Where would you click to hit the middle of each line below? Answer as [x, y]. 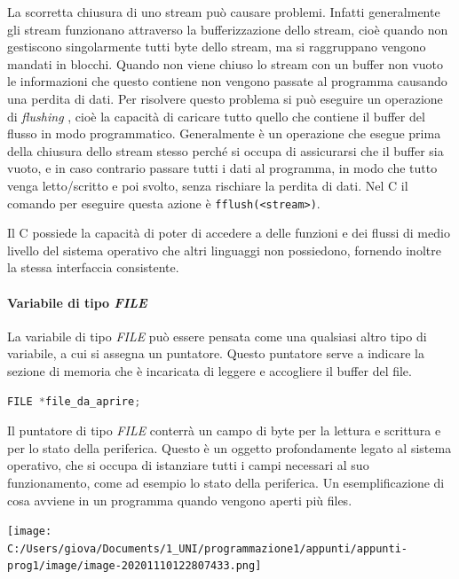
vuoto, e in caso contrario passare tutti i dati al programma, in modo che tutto [222, 168]
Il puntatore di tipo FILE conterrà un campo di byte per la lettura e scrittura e [224, 430]
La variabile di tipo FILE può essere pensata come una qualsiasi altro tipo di [217, 336]
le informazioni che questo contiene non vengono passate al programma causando [227, 81]
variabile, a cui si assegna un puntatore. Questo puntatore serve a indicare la [216, 353]
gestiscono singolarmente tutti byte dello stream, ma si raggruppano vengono [217, 47]
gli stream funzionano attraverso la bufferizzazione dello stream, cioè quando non [228, 29]
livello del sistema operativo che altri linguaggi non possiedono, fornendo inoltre [224, 250]
